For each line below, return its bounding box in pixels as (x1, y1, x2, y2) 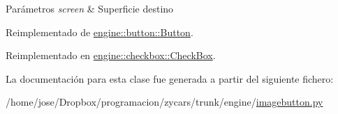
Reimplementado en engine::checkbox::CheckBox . (6, 48, 216, 63)
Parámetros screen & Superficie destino (6, 1, 174, 15)
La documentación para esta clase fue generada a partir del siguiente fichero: (6, 71, 334, 85)
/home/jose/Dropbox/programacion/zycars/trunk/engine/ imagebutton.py (6, 95, 323, 109)
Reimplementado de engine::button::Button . (6, 24, 193, 39)
